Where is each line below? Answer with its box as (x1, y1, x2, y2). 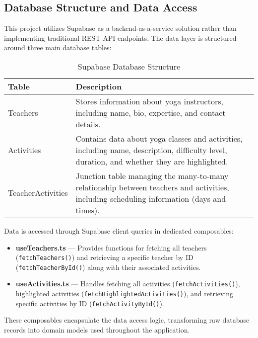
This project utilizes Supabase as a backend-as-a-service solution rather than (4, 23, 237, 33)
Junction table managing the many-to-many (75, 169, 229, 181)
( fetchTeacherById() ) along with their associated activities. (15, 261, 201, 272)
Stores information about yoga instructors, (75, 95, 223, 107)
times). (75, 204, 100, 216)
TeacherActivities (8, 187, 68, 199)
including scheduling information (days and (75, 192, 226, 204)
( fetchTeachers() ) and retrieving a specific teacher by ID (15, 252, 193, 262)
